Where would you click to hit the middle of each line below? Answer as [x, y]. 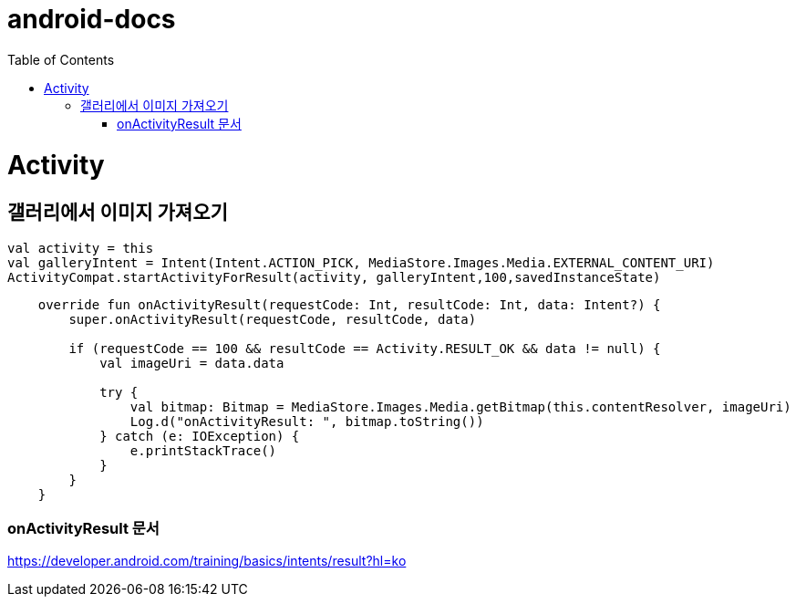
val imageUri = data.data [192, 363]
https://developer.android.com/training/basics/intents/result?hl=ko [207, 561]
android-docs [92, 19]
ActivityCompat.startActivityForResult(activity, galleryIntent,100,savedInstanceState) [334, 277]
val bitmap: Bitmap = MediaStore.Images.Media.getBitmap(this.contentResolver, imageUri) [460, 406]
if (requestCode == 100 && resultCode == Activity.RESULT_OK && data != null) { [365, 348]
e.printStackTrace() [203, 450]
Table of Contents [61, 59]
